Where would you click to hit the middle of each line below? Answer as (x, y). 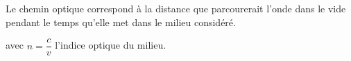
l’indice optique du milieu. (111, 45)
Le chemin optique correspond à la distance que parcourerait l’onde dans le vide (176, 8)
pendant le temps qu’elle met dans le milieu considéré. (121, 22)
